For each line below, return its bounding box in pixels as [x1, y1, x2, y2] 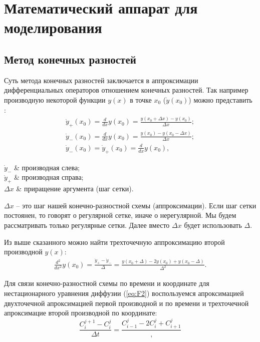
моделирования [4, 17, 102, 38]
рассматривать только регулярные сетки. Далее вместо [4, 219, 170, 230]
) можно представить [188, 94, 252, 105]
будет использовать [184, 219, 242, 230]
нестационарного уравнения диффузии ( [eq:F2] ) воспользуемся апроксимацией [4, 288, 244, 298]
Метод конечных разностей [4, 51, 136, 67]
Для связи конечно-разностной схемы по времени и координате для [4, 278, 209, 288]
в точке [130, 94, 152, 105]
